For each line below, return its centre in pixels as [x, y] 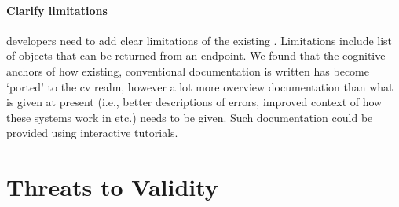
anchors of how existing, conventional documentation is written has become [188, 70]
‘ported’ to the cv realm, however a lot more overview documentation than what [200, 86]
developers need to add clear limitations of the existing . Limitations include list [199, 40]
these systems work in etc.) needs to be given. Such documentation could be [190, 117]
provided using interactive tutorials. [92, 133]
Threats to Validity [112, 187]
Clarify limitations [57, 10]
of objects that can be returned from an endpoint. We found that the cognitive [196, 55]
